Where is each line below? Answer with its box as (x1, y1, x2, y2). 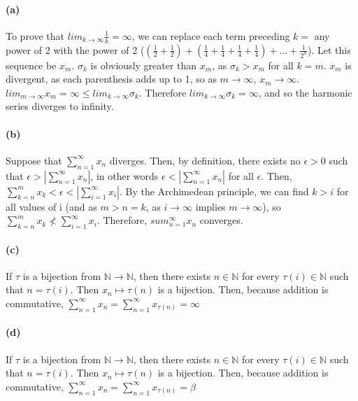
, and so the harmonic (258, 85, 352, 99)
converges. (199, 213, 243, 227)
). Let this (308, 42, 351, 57)
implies (195, 199, 226, 213)
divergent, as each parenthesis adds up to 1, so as (6, 71, 217, 86)
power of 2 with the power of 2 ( (6, 42, 145, 57)
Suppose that (6, 153, 62, 167)
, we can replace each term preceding (131, 28, 290, 43)
